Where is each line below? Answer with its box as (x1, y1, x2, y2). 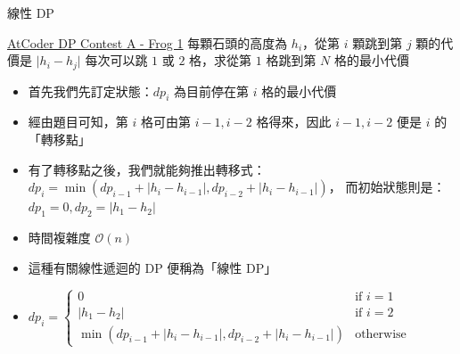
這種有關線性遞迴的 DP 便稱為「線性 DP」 (28, 258, 277, 276)
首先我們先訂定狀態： (28, 81, 153, 100)
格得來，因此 (256, 112, 332, 131)
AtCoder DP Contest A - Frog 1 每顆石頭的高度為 (7, 33, 288, 52)
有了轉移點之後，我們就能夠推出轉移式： (28, 160, 266, 178)
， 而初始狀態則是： (328, 177, 446, 196)
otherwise (355, 327, 407, 341)
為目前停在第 (173, 81, 249, 100)
